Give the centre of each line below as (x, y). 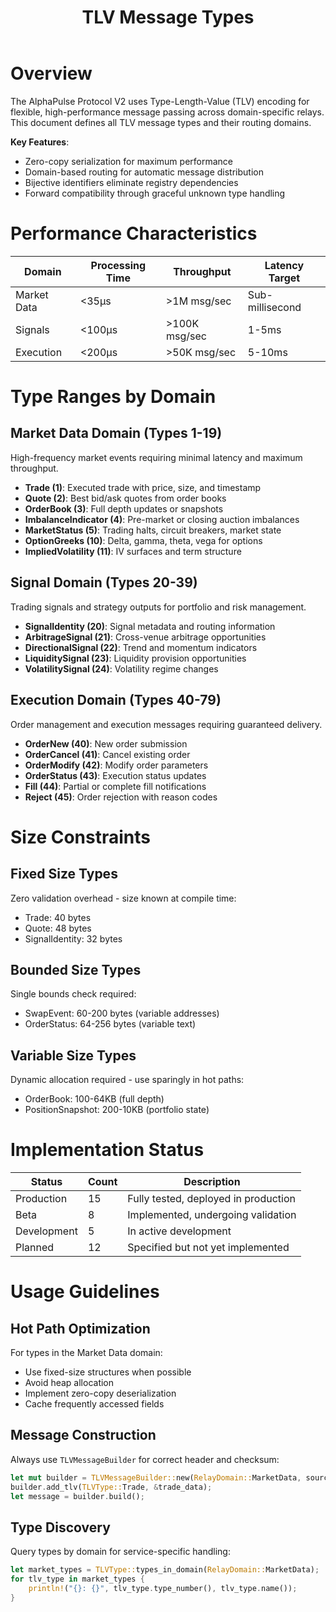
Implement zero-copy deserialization (100, 1393)
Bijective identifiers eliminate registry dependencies (131, 182)
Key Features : (40, 142)
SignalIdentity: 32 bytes (73, 938)
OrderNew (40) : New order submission (106, 743)
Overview (51, 73)
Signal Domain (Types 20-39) (104, 582)
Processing (118, 265)
